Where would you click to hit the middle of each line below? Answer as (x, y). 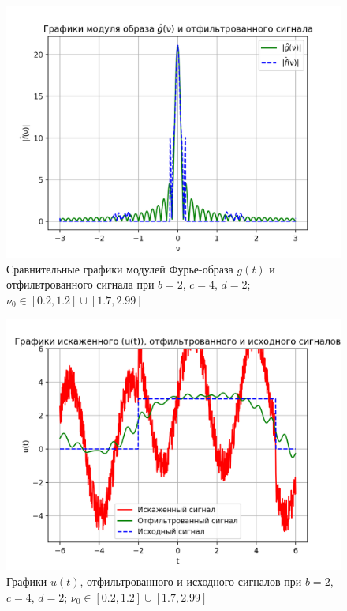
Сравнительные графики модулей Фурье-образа (120, 268)
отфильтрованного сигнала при (80, 284)
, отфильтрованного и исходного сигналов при (191, 581)
